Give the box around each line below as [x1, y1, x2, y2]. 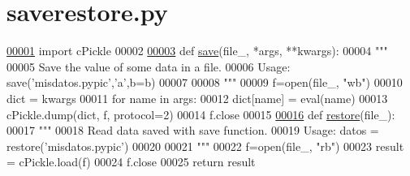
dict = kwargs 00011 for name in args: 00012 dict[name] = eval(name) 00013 [6, 89, 388, 106]
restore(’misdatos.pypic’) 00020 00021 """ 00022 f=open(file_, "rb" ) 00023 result [6, 137, 404, 154]
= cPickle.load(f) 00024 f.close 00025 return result [6, 153, 256, 170]
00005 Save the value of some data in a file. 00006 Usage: [6, 58, 291, 75]
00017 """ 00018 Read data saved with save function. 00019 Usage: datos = [6, 122, 379, 139]
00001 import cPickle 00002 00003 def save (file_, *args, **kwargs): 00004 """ [6, 42, 388, 59]
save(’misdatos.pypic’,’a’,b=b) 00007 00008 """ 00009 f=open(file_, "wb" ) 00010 [6, 74, 403, 91]
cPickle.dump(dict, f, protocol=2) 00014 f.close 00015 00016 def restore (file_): [6, 105, 395, 122]
